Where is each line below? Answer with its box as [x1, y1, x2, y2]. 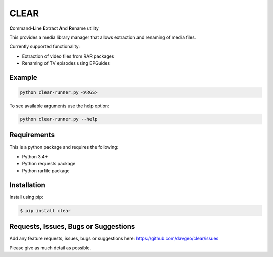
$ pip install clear [20, 208, 71, 213]
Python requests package [22, 161, 76, 167]
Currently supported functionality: [9, 43, 80, 50]
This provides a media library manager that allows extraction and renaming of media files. [9, 34, 196, 40]
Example [9, 73, 37, 82]
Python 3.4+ [22, 153, 48, 159]
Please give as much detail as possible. [9, 245, 92, 251]
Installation [9, 181, 45, 189]
